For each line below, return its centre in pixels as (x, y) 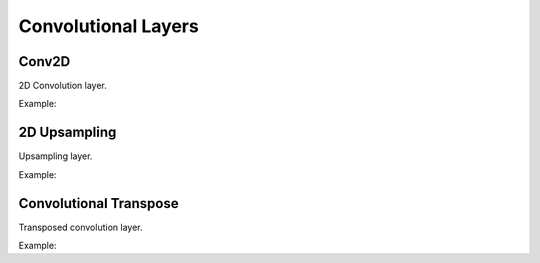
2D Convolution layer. (62, 86)
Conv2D (44, 61)
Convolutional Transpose (98, 203)
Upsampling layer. (55, 156)
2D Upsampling (67, 132)
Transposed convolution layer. (80, 227)
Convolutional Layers (108, 26)
